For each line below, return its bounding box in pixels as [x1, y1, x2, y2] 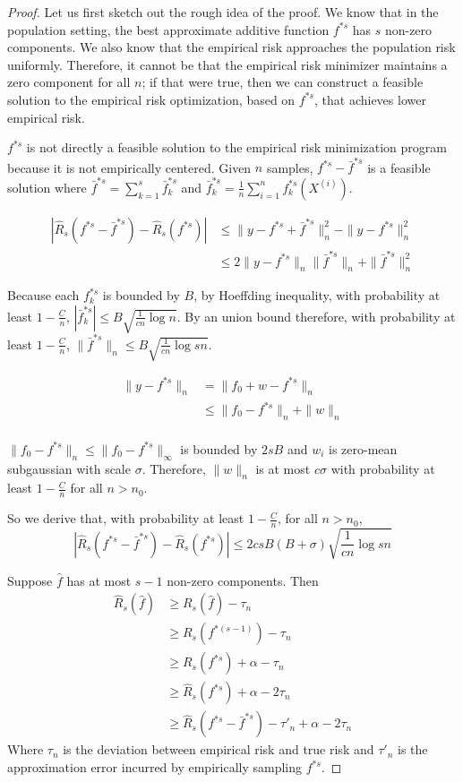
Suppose [7, 571, 53, 589]
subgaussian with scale [7, 459, 131, 477]
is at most [255, 459, 311, 477]
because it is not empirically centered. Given [7, 158, 252, 176]
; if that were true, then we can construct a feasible [141, 73, 424, 91]
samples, [266, 158, 313, 176]
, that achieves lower [314, 90, 426, 108]
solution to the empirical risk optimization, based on [7, 90, 296, 108]
